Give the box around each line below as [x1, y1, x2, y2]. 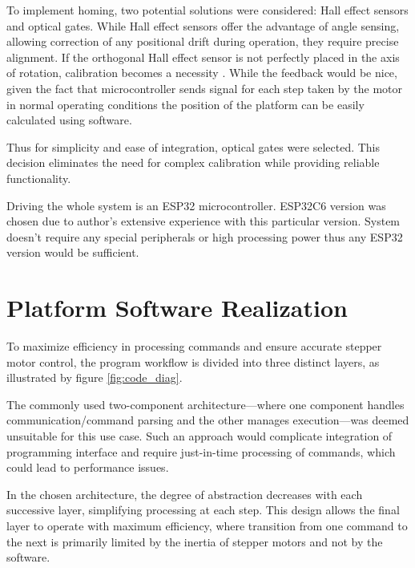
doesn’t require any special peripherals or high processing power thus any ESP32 [6, 228, 403, 245]
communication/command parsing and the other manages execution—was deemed [6, 412, 409, 428]
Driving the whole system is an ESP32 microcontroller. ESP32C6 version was [6, 197, 386, 213]
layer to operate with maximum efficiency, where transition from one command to [6, 517, 408, 534]
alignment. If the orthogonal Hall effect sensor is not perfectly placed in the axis [6, 48, 400, 65]
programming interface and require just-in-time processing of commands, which [6, 443, 396, 460]
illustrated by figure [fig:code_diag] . [6, 369, 183, 386]
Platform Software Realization [6, 291, 348, 324]
